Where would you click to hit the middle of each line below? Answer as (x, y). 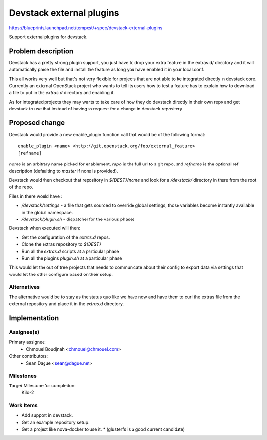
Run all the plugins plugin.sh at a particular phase (72, 258)
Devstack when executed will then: (45, 228)
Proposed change (37, 123)
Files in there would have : (36, 196)
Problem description (41, 51)
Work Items (23, 405)
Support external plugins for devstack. (48, 37)
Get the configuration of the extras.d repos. (66, 237)
